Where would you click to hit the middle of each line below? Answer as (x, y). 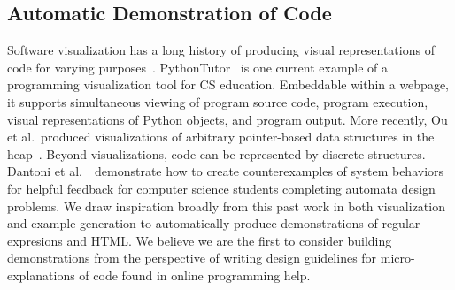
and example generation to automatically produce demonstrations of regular (214, 223)
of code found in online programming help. (195, 275)
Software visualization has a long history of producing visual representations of (221, 50)
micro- (397, 258)
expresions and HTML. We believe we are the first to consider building (200, 240)
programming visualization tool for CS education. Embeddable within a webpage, (228, 84)
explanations (41, 275)
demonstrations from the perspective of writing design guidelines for (192, 258)
